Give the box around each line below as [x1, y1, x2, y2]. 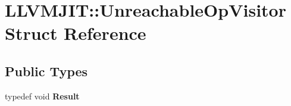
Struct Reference [5, 21, 146, 45]
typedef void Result [5, 89, 80, 102]
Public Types [5, 61, 88, 80]
